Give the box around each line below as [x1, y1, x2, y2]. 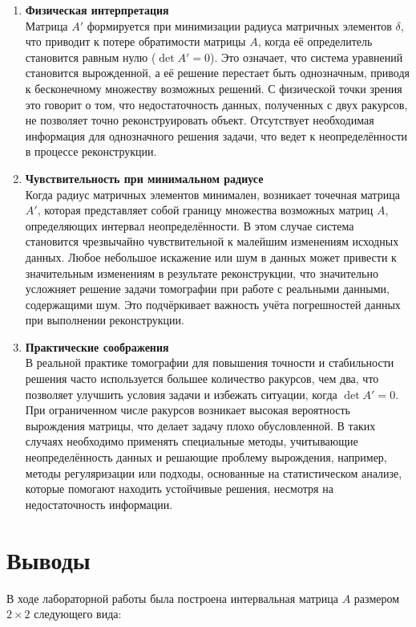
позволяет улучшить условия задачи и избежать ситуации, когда [25, 385, 337, 402]
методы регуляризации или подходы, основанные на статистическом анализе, [25, 464, 402, 481]
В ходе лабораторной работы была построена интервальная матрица [6, 589, 339, 606]
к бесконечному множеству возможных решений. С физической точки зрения [25, 79, 402, 96]
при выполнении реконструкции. [25, 311, 184, 328]
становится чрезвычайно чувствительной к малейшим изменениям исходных [25, 233, 399, 250]
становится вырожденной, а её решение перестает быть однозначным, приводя [25, 64, 410, 81]
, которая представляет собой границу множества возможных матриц [37, 202, 374, 218]
